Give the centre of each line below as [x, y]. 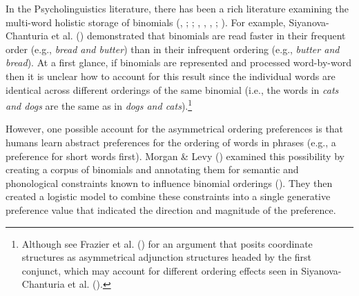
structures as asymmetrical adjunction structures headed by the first [167, 257]
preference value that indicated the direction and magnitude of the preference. [171, 209]
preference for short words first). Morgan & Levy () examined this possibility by [175, 156]
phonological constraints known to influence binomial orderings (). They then [169, 182]
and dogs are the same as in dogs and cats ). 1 [99, 105]
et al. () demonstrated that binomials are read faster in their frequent [198, 36]
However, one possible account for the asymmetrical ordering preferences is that [175, 129]
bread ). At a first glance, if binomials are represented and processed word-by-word [178, 62]
